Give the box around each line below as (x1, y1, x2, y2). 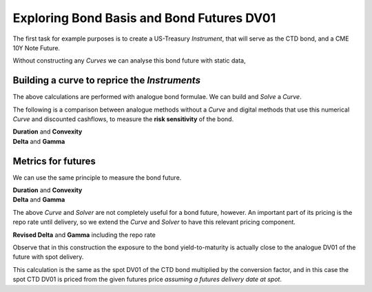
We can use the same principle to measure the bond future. (12, 173, 182, 182)
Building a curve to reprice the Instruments (12, 74, 201, 86)
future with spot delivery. (12, 253, 84, 261)
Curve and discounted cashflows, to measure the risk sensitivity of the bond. (12, 115, 234, 123)
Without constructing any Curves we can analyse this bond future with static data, (12, 56, 246, 65)
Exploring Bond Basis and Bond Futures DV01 (12, 10, 276, 25)
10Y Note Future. (12, 43, 61, 52)
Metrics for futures (12, 155, 96, 167)
